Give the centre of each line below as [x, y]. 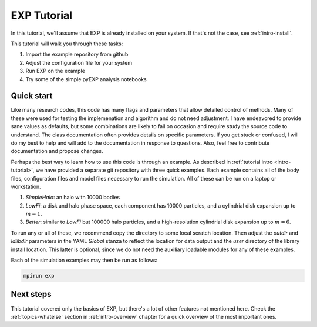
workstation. [26, 186]
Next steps [31, 294]
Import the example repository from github [77, 54]
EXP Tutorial [42, 15]
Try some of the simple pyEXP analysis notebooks [86, 79]
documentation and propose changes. [57, 151]
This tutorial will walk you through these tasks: [67, 44]
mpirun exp [39, 276]
